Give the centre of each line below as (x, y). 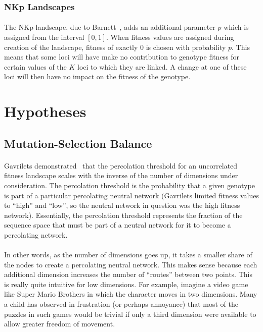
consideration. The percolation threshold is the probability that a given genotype (129, 185)
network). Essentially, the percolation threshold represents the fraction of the (123, 215)
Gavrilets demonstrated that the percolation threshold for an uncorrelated (121, 165)
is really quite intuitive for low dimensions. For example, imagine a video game (126, 284)
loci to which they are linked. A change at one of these (162, 66)
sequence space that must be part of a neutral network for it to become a (118, 225)
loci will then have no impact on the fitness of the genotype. (97, 76)
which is (236, 27)
